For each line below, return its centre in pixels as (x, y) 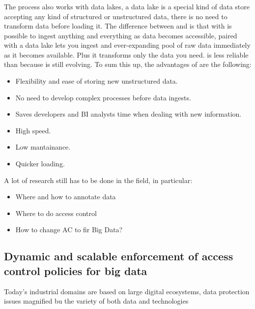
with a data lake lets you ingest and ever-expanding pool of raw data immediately (127, 45)
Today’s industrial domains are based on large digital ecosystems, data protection (127, 291)
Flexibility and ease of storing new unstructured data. (97, 81)
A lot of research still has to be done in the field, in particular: (98, 180)
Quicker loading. (40, 164)
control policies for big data (76, 270)
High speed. (33, 130)
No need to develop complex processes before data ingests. (103, 97)
